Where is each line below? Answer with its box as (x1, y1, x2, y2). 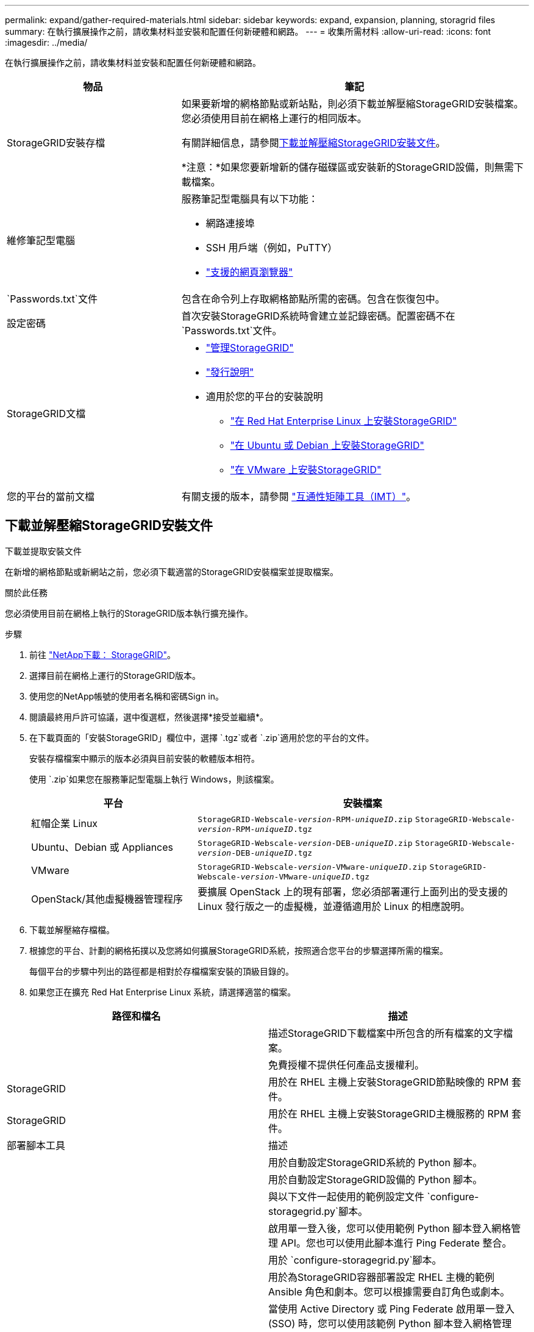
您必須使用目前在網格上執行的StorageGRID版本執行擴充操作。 (5, 607, 254, 618)
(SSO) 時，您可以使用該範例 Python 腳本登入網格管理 (268, 1317, 512, 1330)
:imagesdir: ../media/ (5, 37, 88, 48)
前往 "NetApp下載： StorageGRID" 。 (29, 649, 176, 660)
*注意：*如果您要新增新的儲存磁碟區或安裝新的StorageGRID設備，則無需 (181, 161, 514, 173)
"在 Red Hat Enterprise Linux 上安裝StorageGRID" (230, 415, 457, 427)
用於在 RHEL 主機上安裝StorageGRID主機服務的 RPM (268, 1107, 509, 1120)
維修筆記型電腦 (7, 234, 76, 246)
